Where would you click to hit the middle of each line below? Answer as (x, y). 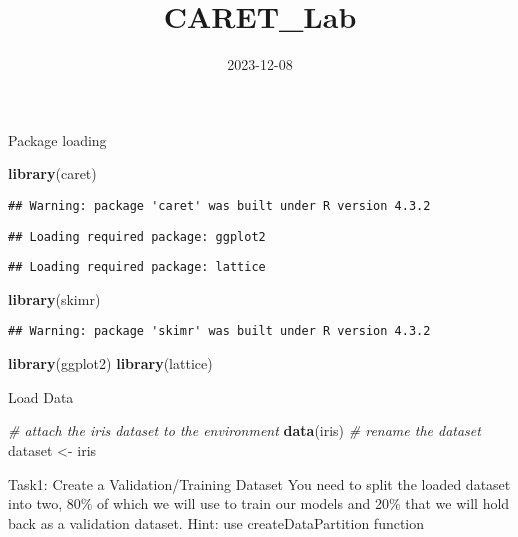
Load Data (41, 396)
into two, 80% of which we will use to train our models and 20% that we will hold (259, 503)
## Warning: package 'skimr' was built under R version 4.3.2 (219, 331)
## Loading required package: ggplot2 (137, 236)
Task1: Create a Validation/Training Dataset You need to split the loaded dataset (259, 483)
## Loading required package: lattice (137, 267)
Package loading (57, 139)
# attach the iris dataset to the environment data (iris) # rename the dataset (244, 430)
